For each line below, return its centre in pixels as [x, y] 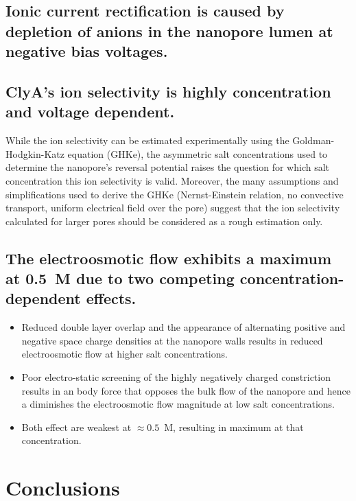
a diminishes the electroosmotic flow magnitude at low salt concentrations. [178, 404]
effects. [111, 298]
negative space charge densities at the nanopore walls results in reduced [172, 340]
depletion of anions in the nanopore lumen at [169, 31]
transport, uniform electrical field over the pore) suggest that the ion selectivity [173, 208]
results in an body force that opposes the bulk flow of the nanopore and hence [186, 390]
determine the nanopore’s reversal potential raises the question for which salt [168, 167]
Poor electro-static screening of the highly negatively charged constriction [176, 377]
